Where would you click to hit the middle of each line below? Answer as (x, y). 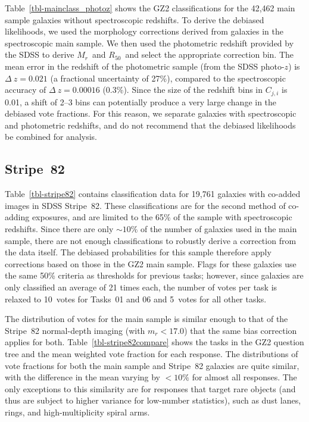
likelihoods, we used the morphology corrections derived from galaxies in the (144, 31)
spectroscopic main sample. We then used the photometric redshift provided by (149, 43)
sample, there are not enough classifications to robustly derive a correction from (151, 240)
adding (17, 217)
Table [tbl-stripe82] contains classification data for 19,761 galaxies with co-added (153, 194)
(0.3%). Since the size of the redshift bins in (183, 90)
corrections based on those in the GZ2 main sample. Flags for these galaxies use (151, 263)
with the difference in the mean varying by (83, 377)
